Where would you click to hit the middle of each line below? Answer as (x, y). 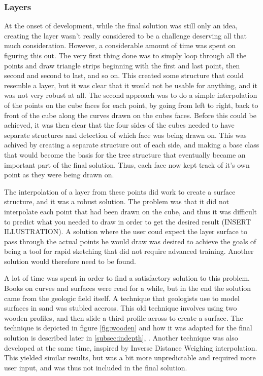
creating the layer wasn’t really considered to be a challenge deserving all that (125, 35)
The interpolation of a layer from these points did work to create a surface (120, 191)
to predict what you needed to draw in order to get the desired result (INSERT (128, 221)
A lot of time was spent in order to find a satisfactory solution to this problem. (127, 278)
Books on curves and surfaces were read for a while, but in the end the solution (128, 288)
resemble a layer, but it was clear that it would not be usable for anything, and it (131, 85)
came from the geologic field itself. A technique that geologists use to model (122, 298)
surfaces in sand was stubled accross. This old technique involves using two (121, 308)
